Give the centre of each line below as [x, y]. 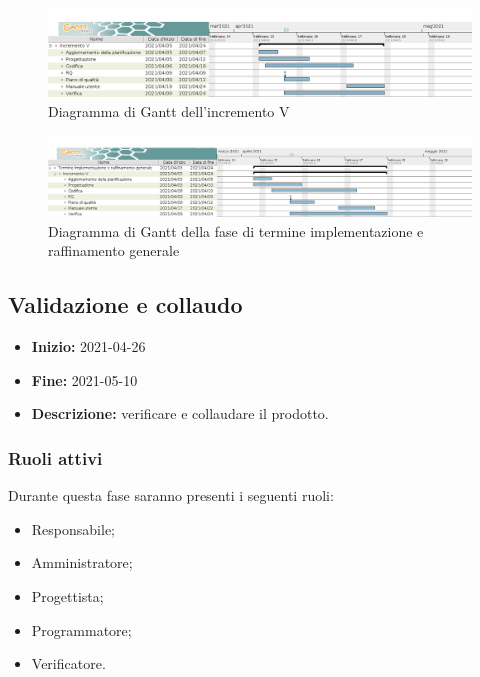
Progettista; [67, 595]
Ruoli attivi [55, 457]
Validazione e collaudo [125, 304]
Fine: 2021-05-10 [84, 379]
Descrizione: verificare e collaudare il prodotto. [180, 413]
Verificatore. [68, 663]
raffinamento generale [114, 250]
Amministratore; [82, 562]
